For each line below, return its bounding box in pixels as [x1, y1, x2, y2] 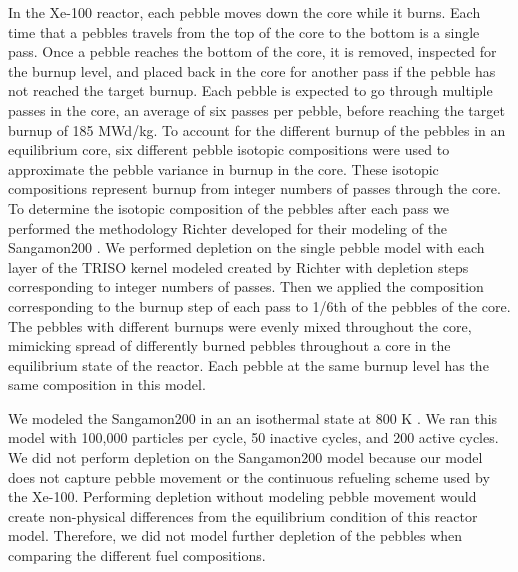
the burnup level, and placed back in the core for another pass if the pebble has [8, 60, 496, 81]
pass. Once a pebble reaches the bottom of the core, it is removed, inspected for [8, 41, 497, 62]
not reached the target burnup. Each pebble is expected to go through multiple [8, 80, 493, 101]
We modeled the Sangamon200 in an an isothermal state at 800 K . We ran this [8, 407, 498, 428]
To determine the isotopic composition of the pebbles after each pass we [8, 197, 450, 218]
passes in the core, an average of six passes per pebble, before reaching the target [8, 99, 505, 120]
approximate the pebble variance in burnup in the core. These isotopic [8, 158, 439, 179]
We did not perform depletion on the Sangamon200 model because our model [8, 447, 483, 468]
